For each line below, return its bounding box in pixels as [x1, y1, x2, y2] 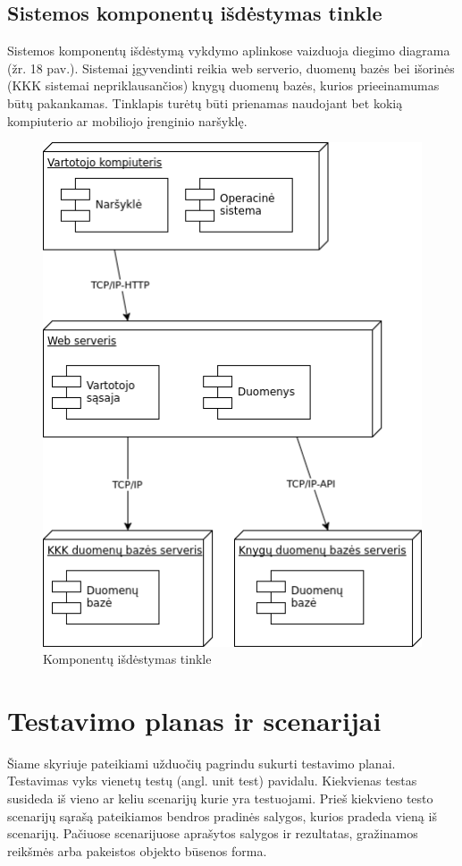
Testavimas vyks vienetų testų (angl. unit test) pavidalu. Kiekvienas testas [7, 771, 417, 790]
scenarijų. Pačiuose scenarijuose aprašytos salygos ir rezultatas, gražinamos [7, 824, 418, 843]
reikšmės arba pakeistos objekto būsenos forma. [7, 841, 267, 860]
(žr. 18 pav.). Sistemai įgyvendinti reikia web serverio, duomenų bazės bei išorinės [7, 58, 455, 77]
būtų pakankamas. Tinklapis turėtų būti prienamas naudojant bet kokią [7, 93, 403, 112]
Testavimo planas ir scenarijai [7, 701, 382, 738]
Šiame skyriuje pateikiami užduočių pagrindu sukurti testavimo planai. [7, 753, 396, 772]
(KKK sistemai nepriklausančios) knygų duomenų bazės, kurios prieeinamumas [7, 76, 440, 95]
